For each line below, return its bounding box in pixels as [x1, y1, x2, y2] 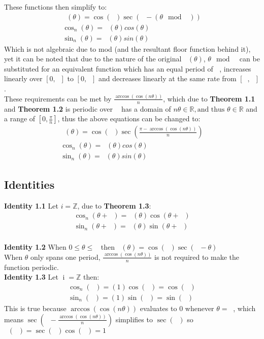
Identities [4, 176, 55, 192]
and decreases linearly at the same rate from [98, 73, 237, 84]
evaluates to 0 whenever [140, 302, 214, 313]
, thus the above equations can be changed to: [57, 113, 201, 124]
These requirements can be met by [4, 93, 112, 104]
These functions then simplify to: [4, 2, 107, 12]
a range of [4, 113, 36, 124]
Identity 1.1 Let [4, 200, 58, 211]
